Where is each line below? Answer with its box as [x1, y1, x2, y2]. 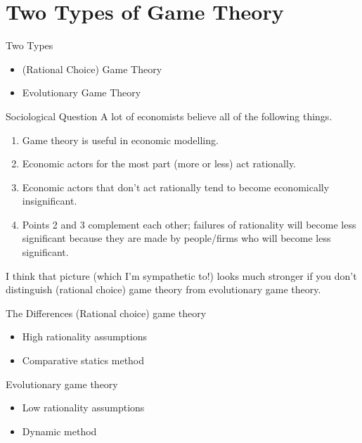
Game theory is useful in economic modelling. [22, 132, 219, 147]
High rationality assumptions [22, 329, 148, 344]
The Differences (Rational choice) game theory [6, 305, 207, 320]
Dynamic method [22, 423, 97, 438]
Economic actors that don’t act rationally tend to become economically [22, 179, 330, 194]
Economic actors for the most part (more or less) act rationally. [22, 156, 297, 171]
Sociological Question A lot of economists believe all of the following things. [6, 108, 332, 123]
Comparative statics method [22, 353, 145, 368]
